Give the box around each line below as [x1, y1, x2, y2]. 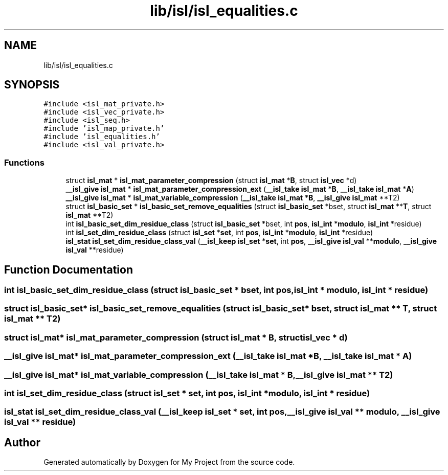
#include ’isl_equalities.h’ [43, 132, 160, 141]
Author [4, 436, 40, 449]
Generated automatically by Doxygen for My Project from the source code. [43, 458, 295, 467]
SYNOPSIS [4, 78, 60, 92]
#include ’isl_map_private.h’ [43, 124, 165, 133]
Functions [4, 157, 44, 168]
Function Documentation [4, 263, 133, 276]
